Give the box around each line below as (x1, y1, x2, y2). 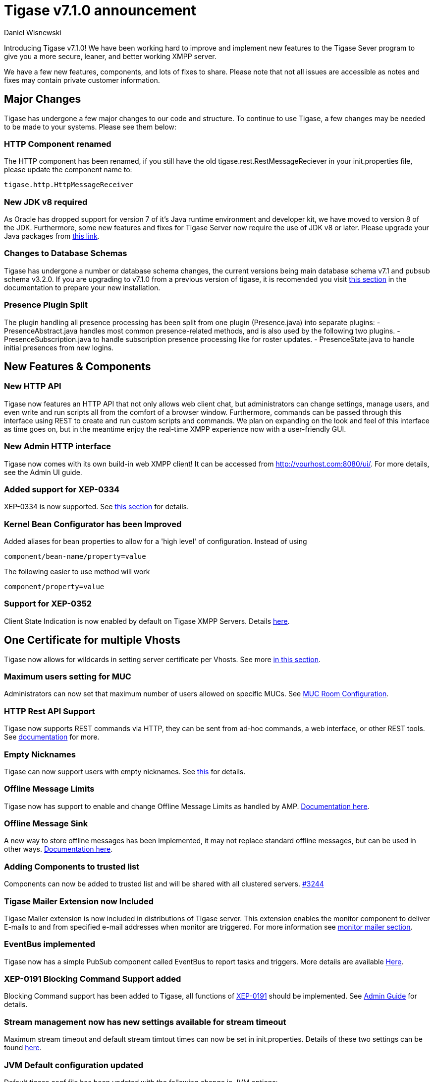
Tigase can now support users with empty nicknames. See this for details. (4, 767, 246, 776)
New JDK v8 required (4, 197, 88, 207)
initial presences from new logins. (4, 343, 114, 352)
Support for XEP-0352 (4, 599, 92, 609)
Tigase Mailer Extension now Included (4, 896, 154, 906)
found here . (4, 1043, 42, 1052)
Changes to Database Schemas (4, 248, 127, 259)
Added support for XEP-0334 (4, 484, 120, 494)
